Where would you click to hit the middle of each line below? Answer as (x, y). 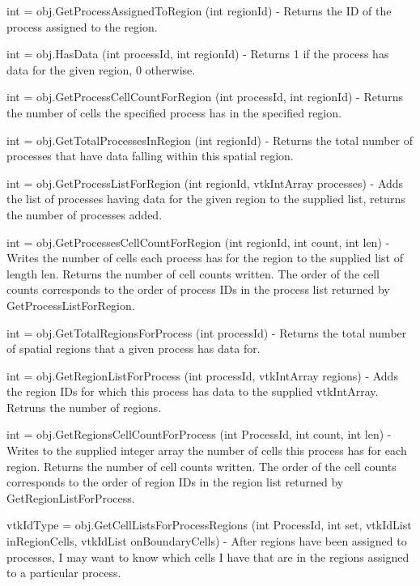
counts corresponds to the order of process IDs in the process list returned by (198, 289)
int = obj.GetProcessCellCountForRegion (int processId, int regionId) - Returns (205, 97)
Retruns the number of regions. (84, 407)
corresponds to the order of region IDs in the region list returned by (175, 482)
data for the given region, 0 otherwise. (101, 69)
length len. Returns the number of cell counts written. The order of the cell (193, 273)
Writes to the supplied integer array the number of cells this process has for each (207, 450)
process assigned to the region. (82, 26)
